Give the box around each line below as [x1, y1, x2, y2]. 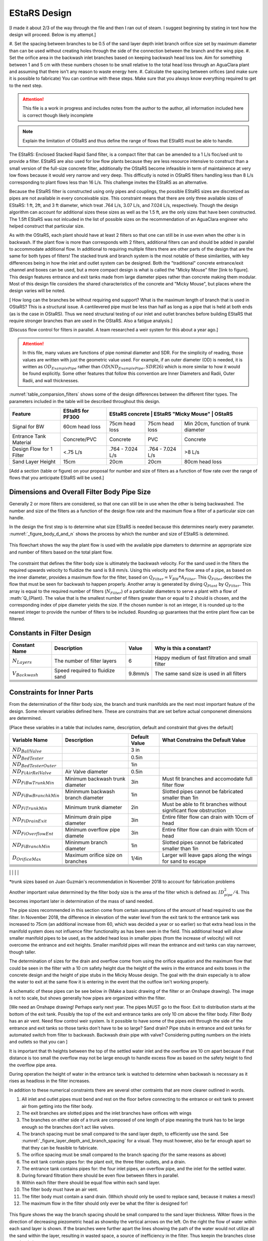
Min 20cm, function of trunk [184, 420, 250, 427]
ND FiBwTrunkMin [12, 778, 55, 786]
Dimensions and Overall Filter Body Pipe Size [9, 488, 151, 496]
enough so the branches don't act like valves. [21, 1124, 115, 1130]
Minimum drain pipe [65, 813, 112, 820]
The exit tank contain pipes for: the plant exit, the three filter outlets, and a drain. [21, 1159, 186, 1165]
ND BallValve [12, 747, 42, 754]
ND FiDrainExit [12, 817, 47, 824]
